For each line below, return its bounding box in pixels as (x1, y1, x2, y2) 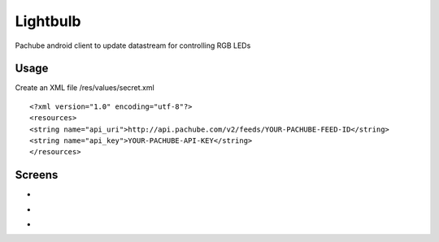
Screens (15, 168, 59, 182)
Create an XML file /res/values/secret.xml (15, 83, 154, 93)
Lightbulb (15, 12, 81, 30)
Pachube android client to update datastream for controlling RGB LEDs (15, 41, 251, 50)
